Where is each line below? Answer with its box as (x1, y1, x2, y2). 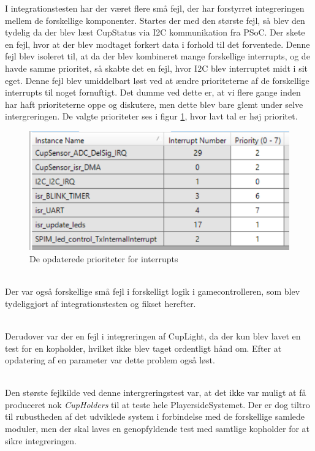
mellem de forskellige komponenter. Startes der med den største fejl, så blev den (5, 13, 305, 26)
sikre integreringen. (5, 434, 77, 447)
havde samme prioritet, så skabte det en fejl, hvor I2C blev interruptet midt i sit (5, 61, 308, 74)
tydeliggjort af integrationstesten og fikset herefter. (5, 297, 196, 309)
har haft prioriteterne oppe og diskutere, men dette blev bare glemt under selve (5, 97, 303, 110)
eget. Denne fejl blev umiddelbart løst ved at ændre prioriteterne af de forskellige (5, 74, 309, 86)
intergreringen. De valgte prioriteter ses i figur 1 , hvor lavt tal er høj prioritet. (5, 110, 298, 123)
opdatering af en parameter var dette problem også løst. (5, 354, 215, 366)
